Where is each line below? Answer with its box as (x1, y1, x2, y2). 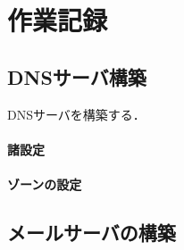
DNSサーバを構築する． (7, 104, 146, 123)
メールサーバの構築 (7, 218, 176, 246)
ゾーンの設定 (7, 174, 82, 193)
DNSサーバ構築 (7, 62, 146, 90)
